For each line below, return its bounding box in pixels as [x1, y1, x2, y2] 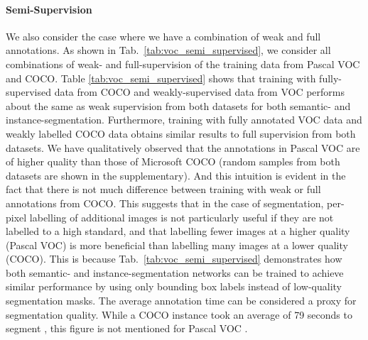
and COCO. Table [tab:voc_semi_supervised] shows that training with [6, 70, 316, 85]
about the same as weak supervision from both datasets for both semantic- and [6, 98, 351, 113]
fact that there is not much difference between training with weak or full [6, 182, 321, 197]
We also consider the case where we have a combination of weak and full [6, 28, 321, 43]
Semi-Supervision [6, 1, 92, 16]
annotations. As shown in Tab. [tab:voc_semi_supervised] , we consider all [6, 43, 331, 57]
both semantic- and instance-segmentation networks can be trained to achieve [6, 265, 344, 280]
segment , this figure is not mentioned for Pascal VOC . [6, 321, 248, 336]
